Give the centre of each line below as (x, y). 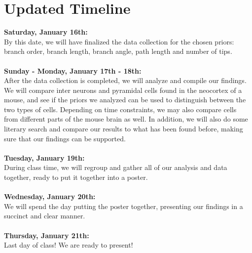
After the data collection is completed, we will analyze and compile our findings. (125, 80)
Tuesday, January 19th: (44, 157)
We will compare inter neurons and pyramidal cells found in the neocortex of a (123, 90)
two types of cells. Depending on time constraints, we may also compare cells (120, 109)
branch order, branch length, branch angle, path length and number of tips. (118, 51)
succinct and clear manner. (45, 216)
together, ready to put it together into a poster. (76, 177)
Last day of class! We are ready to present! (69, 245)
